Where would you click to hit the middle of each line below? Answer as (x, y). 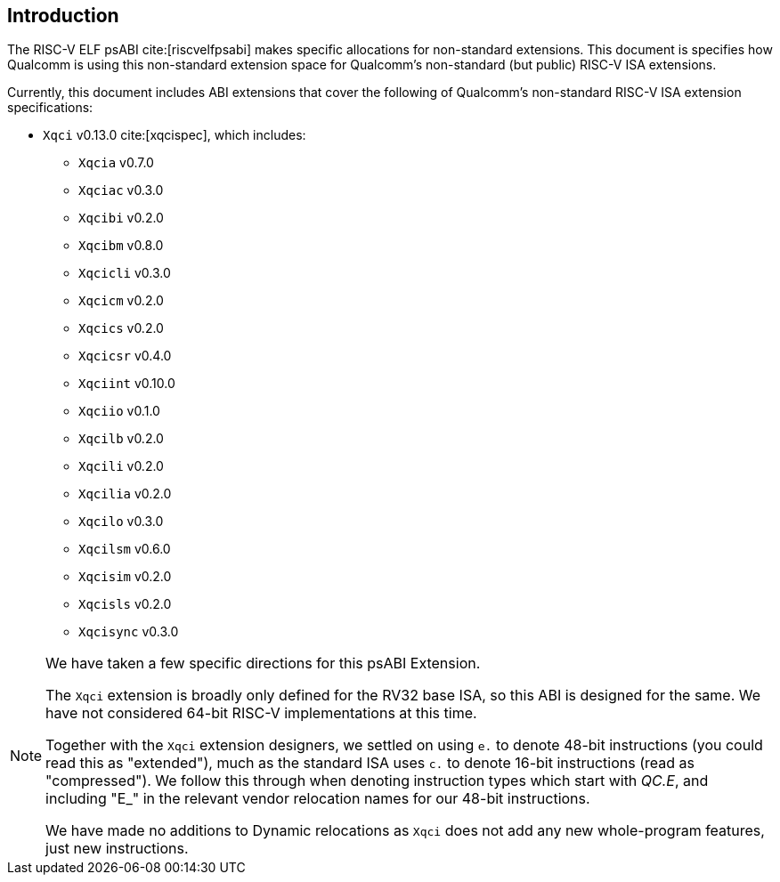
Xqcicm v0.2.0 (121, 301)
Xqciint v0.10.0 (127, 384)
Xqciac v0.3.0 (121, 190)
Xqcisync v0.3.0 (129, 632)
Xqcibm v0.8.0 (121, 246)
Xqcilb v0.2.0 (121, 439)
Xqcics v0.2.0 (121, 328)
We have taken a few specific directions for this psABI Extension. (263, 664)
